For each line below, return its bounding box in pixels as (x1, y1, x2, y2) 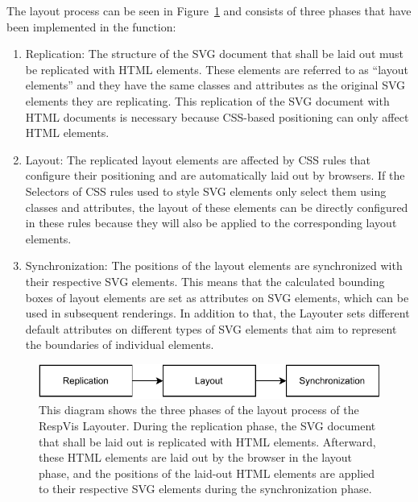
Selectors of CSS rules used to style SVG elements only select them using (25, 182, 387, 199)
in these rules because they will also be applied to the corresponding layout (25, 214, 397, 231)
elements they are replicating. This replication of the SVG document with (25, 92, 390, 109)
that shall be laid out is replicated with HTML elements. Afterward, (39, 433, 376, 450)
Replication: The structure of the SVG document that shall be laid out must (25, 45, 404, 62)
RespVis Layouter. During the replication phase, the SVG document (39, 417, 376, 434)
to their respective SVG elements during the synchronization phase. (39, 480, 372, 497)
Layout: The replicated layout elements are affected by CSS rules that (25, 151, 370, 168)
